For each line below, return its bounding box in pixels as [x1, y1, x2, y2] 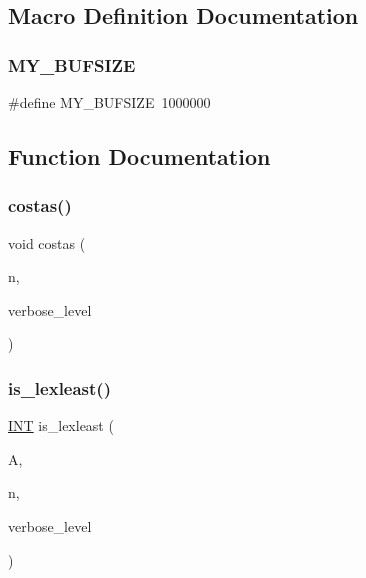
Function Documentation [8, 140, 271, 171]
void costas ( [8, 232, 86, 253]
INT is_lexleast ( [8, 415, 114, 436]
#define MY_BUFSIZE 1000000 [8, 92, 211, 112]
